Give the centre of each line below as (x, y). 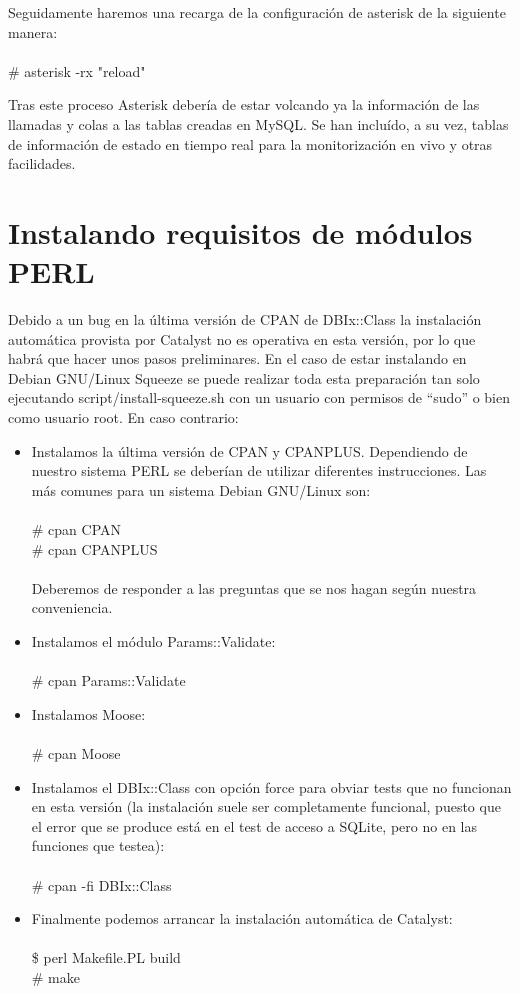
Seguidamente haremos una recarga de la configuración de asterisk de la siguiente (257, 12)
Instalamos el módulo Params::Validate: (153, 640)
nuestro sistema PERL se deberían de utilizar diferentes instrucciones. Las (259, 470)
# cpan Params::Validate (108, 680)
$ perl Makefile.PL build (106, 957)
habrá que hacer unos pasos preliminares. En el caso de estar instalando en (237, 358)
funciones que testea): (98, 845)
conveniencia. (72, 607)
